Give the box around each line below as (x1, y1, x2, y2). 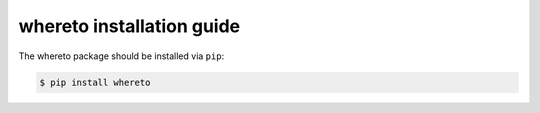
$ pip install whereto (39, 76, 151, 88)
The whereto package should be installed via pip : (18, 50, 225, 62)
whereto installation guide (18, 15, 240, 37)
